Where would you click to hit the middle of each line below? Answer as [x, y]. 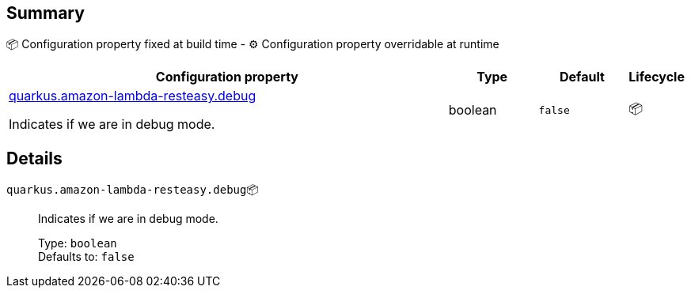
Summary [46, 13]
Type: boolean [78, 243]
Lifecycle [657, 77]
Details [34, 158]
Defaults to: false [86, 257]
